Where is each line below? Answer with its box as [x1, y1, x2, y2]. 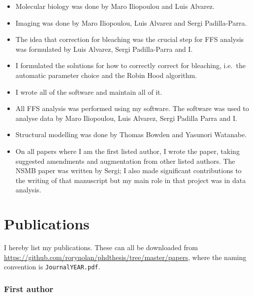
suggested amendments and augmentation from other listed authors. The [15, 155, 235, 166]
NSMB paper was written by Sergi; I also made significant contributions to [15, 165, 242, 176]
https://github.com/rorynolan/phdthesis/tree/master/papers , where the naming [4, 252, 247, 262]
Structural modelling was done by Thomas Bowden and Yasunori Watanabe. [15, 129, 247, 140]
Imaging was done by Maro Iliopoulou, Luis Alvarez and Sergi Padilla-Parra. [15, 17, 247, 28]
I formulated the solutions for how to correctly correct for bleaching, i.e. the [15, 60, 246, 71]
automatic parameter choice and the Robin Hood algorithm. [15, 70, 197, 80]
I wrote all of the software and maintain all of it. [15, 86, 162, 97]
